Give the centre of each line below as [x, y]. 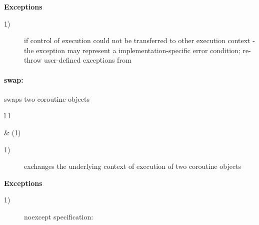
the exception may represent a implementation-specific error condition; [132, 50]
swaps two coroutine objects [47, 98]
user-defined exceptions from [88, 60]
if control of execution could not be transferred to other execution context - [139, 40]
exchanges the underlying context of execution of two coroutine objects [133, 166]
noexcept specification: [59, 216]
